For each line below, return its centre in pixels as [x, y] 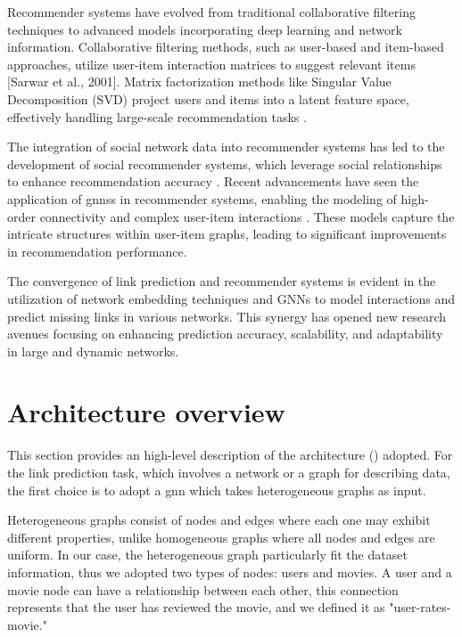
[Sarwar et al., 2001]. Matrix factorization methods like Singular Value [199, 82]
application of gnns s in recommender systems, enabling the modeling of [202, 198]
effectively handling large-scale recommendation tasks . [157, 116]
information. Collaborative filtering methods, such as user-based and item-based [226, 47]
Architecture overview [146, 412]
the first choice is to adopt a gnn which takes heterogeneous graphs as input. [217, 490]
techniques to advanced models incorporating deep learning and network [205, 29]
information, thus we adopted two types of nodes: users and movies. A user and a [230, 572]
